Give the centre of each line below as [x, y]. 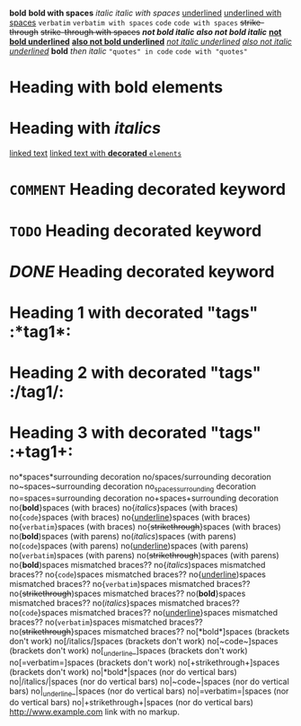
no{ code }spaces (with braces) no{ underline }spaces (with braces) [130, 517]
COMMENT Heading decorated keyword [147, 190]
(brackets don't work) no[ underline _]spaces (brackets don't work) [129, 652]
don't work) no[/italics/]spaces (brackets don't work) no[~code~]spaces [144, 641]
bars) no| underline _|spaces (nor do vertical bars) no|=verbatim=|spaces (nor [149, 692]
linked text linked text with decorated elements [96, 153]
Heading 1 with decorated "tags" [134, 312]
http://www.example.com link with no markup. [94, 712]
